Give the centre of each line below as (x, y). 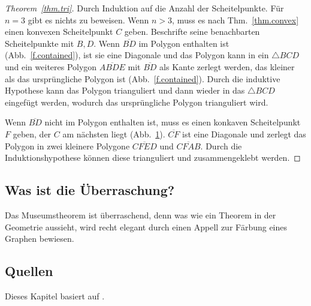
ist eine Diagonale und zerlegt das (244, 133)
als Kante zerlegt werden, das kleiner (227, 66)
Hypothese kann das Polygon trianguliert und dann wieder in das (125, 90)
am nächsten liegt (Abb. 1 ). (114, 133)
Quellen (29, 271)
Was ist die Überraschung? (90, 190)
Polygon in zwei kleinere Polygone (67, 145)
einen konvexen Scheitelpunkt (59, 31)
